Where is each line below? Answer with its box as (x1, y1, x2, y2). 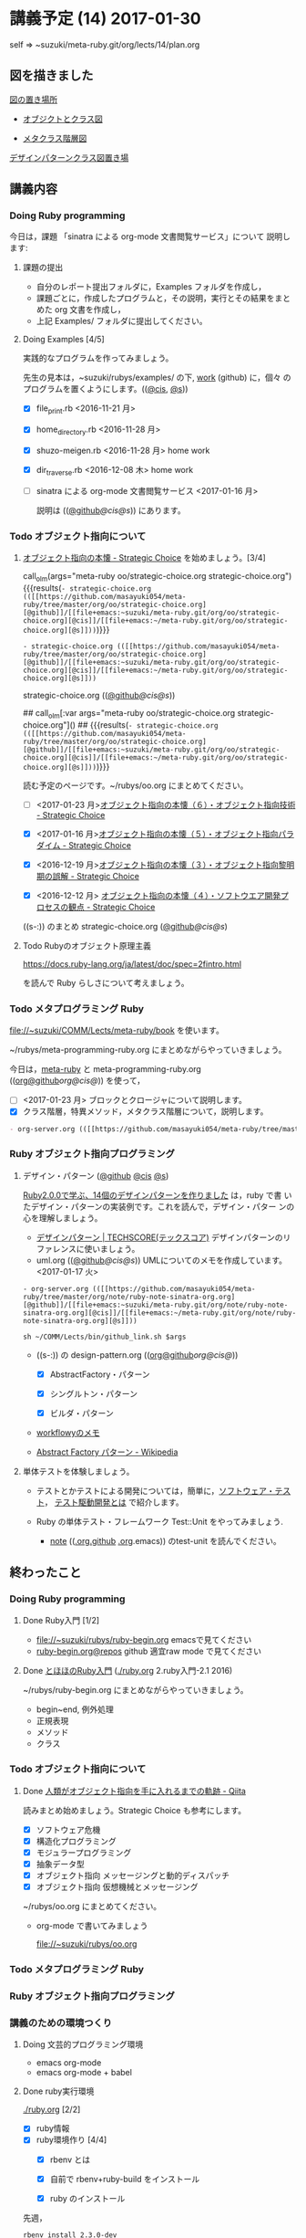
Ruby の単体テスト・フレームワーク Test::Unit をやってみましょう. (36, 1516, 284, 1527)
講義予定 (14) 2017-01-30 (9, 8, 202, 29)
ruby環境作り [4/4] (36, 2134, 107, 2146)
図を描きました (9, 68, 94, 83)
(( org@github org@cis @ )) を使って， (9, 1075, 146, 1087)
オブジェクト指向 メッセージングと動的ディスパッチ (36, 1870, 230, 1881)
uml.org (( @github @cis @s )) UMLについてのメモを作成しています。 (36, 1255, 288, 1266)
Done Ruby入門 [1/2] (22, 1614, 100, 1625)
